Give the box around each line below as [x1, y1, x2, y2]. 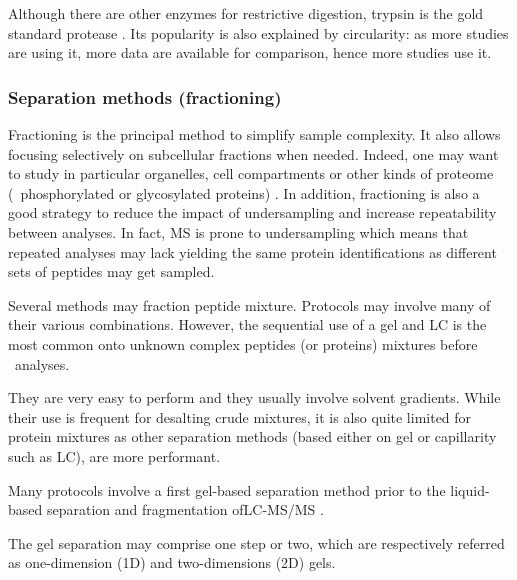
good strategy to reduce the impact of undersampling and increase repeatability [8, 202, 497, 223]
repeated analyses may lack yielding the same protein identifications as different [8, 241, 497, 262]
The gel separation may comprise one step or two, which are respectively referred [8, 532, 505, 553]
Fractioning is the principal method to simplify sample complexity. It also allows [8, 124, 501, 144]
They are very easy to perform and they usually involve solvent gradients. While [8, 387, 501, 408]
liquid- [450, 479, 490, 500]
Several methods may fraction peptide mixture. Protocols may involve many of [8, 294, 491, 315]
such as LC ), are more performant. [8, 445, 221, 466]
